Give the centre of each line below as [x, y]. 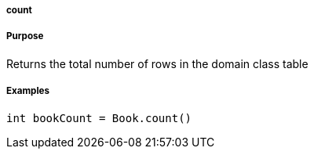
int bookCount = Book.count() [99, 118]
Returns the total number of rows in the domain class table [157, 63]
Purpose [25, 36]
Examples [28, 91]
